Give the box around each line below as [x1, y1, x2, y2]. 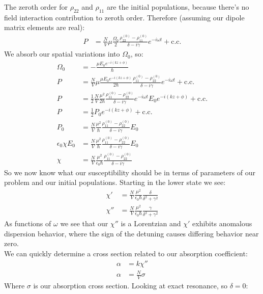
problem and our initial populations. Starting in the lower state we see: [4, 177, 226, 188]
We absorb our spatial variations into [4, 48, 120, 59]
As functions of [4, 218, 51, 229]
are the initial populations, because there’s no [106, 2, 249, 12]
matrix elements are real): [4, 22, 85, 33]
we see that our [60, 218, 108, 229]
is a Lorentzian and [121, 218, 181, 229]
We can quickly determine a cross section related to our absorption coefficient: [4, 248, 248, 259]
